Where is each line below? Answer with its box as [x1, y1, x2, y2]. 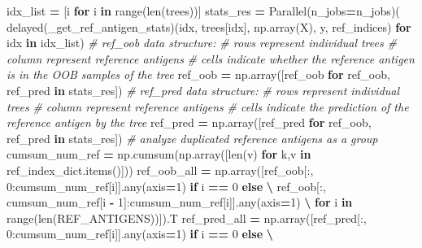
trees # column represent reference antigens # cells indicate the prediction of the [7, 98, 409, 115]
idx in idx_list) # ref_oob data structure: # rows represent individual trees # [7, 34, 397, 51]
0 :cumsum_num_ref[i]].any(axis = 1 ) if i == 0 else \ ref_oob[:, [7, 177, 326, 194]
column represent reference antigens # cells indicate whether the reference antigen [7, 50, 415, 67]
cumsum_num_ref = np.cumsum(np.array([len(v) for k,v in [7, 146, 311, 163]
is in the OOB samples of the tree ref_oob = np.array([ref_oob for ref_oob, [7, 66, 390, 83]
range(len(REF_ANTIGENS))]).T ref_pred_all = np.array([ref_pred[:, [7, 209, 367, 226]
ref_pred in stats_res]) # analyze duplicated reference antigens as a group [7, 129, 378, 146]
